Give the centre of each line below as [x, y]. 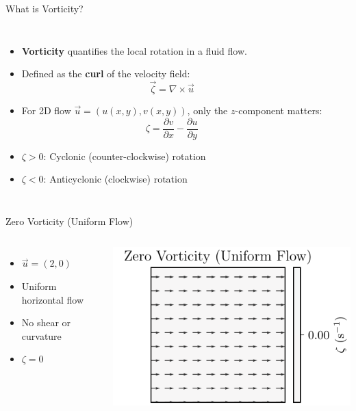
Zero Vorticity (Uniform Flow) [69, 221]
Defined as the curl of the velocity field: [106, 74]
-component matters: [279, 110]
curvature [41, 335]
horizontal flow [53, 299]
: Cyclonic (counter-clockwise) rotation [125, 156]
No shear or [46, 322]
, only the [207, 110]
